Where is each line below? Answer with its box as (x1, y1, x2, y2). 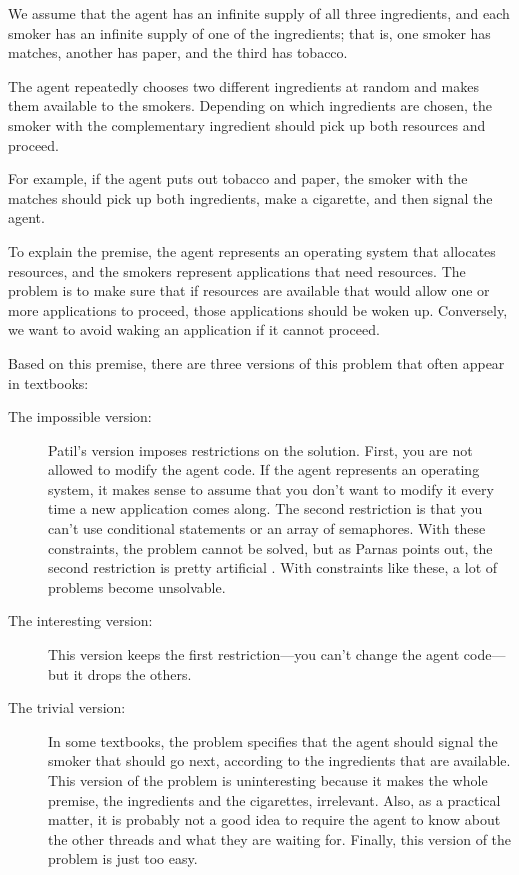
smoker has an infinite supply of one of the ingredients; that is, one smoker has (8, 22, 491, 43)
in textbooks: (8, 372, 89, 393)
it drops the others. (73, 663, 192, 684)
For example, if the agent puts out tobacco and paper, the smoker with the (8, 168, 468, 189)
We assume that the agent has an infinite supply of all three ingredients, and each (8, 3, 510, 23)
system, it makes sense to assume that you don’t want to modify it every (48, 478, 494, 499)
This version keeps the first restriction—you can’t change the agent (48, 644, 460, 665)
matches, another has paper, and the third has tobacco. (8, 42, 348, 63)
